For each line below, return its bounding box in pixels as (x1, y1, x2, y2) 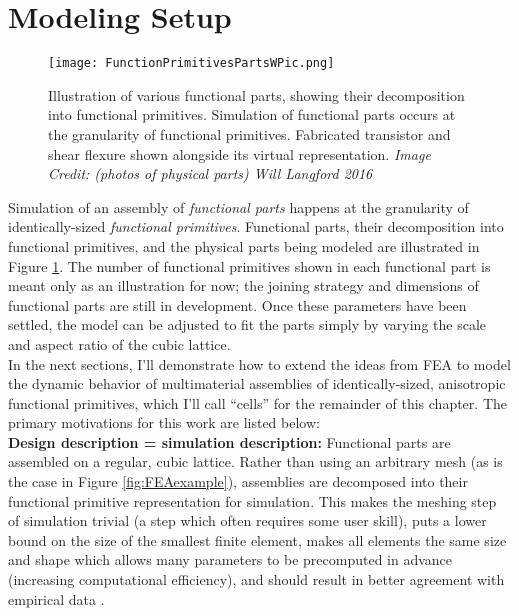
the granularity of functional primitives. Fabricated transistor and (48, 123, 451, 144)
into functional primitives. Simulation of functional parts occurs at (48, 104, 456, 125)
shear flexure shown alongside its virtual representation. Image (48, 143, 431, 164)
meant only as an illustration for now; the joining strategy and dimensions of (8, 275, 479, 296)
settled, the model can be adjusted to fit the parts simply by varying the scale (8, 314, 487, 335)
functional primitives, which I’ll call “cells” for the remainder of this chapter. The (8, 392, 507, 413)
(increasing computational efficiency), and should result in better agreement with (8, 569, 505, 590)
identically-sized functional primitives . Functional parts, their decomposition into (8, 216, 504, 237)
